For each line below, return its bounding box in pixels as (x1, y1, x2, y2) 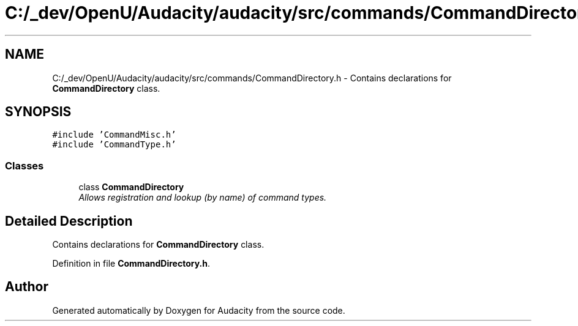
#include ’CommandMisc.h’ (52, 130, 176, 140)
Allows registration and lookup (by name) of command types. (78, 192, 327, 203)
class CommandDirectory (78, 182, 184, 193)
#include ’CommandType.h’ (52, 139, 176, 150)
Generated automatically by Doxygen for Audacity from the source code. (52, 305, 345, 316)
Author (5, 279, 48, 295)
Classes (5, 159, 44, 172)
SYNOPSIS (5, 104, 72, 120)
